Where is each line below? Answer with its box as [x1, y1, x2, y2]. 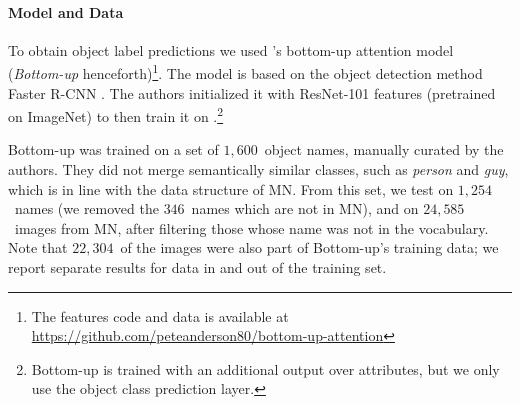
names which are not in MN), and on [191, 198, 419, 219]
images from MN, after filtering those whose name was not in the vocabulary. [14, 217, 489, 238]
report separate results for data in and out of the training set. [8, 257, 387, 278]
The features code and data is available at [31, 305, 289, 326]
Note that [8, 237, 68, 258]
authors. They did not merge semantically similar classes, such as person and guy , [8, 159, 509, 180]
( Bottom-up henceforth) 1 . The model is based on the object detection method [8, 60, 483, 84]
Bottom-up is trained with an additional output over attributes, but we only [31, 358, 500, 379]
